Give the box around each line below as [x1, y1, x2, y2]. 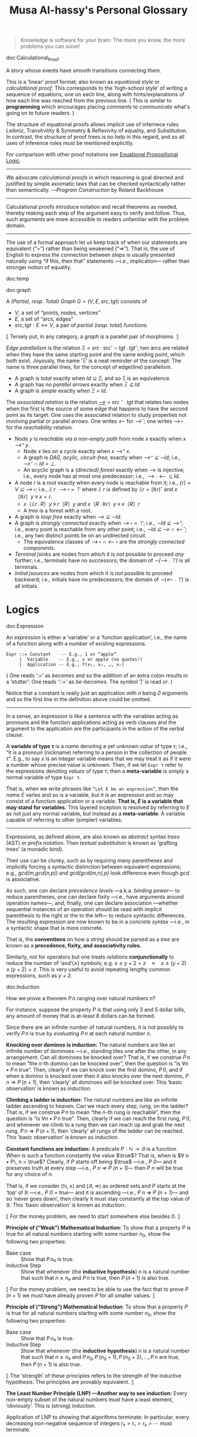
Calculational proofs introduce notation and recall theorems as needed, [6, 203, 178, 210]
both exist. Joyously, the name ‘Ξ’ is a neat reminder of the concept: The [6, 357, 182, 364]
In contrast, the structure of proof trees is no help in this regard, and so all [6, 133, 185, 140]
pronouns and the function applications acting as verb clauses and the [6, 719, 176, 726]
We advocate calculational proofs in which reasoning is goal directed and [6, 174, 184, 181]
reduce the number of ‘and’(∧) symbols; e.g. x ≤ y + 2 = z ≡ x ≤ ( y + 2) [6, 959, 186, 966]
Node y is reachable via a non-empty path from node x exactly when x [14, 435, 186, 442]
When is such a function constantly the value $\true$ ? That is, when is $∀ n [6, 1151, 189, 1159]
